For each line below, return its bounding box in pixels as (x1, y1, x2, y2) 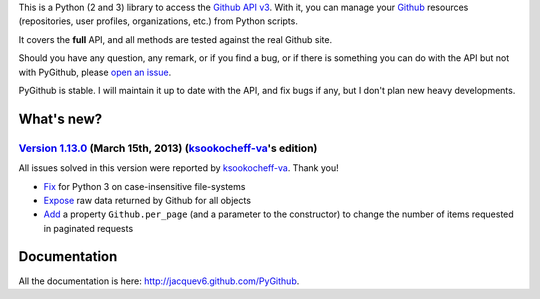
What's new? (18, 110, 103, 127)
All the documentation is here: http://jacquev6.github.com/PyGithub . (18, 275, 300, 287)
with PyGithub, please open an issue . (18, 66, 172, 78)
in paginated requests (43, 222, 134, 234)
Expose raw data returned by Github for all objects (43, 194, 252, 206)
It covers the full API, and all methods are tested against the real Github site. (18, 33, 333, 45)
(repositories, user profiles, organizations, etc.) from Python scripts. (18, 15, 299, 27)
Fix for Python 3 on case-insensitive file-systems (43, 180, 246, 192)
